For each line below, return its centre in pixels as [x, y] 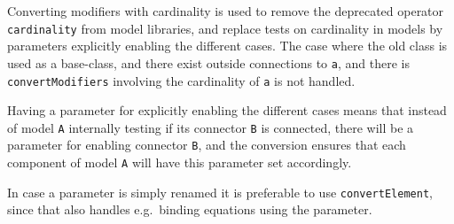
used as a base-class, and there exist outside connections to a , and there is [208, 62]
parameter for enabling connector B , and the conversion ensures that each [207, 145]
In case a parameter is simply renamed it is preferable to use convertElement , [220, 192]
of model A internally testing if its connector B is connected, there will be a [211, 127]
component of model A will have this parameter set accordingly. [180, 162]
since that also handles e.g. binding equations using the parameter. [190, 209]
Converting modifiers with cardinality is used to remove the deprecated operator [226, 11]
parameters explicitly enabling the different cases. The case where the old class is [227, 46]
